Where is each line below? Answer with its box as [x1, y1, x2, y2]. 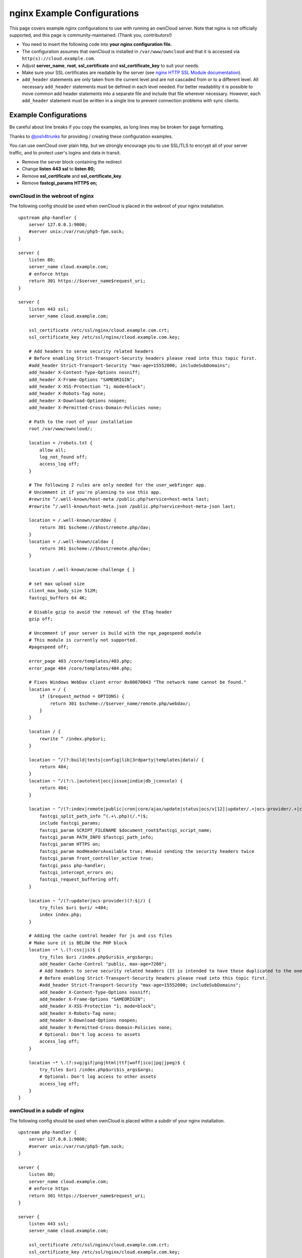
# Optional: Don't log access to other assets [39, 1074, 157, 1079]
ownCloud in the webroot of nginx [9, 192, 94, 199]
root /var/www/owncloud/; [28, 426, 93, 432]
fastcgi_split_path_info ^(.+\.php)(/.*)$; [39, 813, 148, 819]
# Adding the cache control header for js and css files [28, 933, 172, 938]
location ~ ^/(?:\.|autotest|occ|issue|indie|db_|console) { [28, 778, 183, 783]
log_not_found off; [39, 454, 88, 460]
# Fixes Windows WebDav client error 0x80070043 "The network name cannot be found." [28, 679, 247, 685]
